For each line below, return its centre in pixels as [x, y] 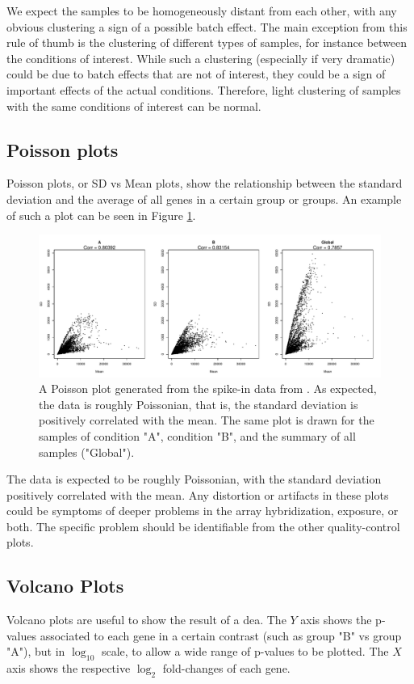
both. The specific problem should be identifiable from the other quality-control [203, 526]
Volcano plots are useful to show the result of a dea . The [146, 620]
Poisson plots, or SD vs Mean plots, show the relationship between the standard [205, 183]
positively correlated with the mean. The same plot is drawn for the [207, 420]
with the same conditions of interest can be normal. [134, 106]
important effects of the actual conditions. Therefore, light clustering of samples [204, 89]
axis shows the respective [69, 668]
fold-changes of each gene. [226, 668]
